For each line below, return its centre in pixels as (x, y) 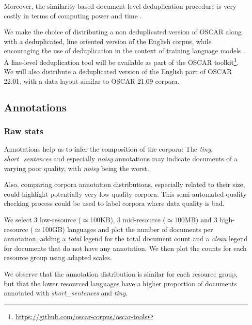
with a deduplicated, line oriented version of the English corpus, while (108, 41)
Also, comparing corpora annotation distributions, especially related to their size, (125, 184)
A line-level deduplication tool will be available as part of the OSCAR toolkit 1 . (121, 61)
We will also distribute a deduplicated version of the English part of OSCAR (118, 71)
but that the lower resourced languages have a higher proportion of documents (120, 283)
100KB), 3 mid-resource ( (128, 219)
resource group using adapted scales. (58, 257)
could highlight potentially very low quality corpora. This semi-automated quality (125, 193)
